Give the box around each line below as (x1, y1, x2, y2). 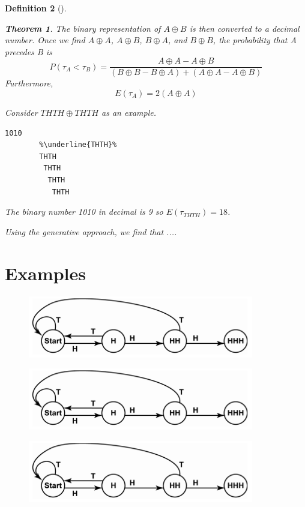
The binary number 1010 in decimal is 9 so (5, 205, 163, 218)
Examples (5, 260, 86, 285)
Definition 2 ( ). (5, 2, 67, 14)
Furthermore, (5, 77, 53, 89)
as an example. (101, 106, 156, 119)
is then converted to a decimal (189, 22, 300, 34)
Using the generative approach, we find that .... (5, 225, 177, 238)
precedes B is (5, 45, 52, 58)
